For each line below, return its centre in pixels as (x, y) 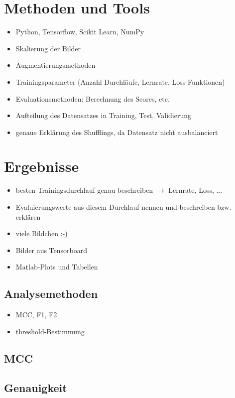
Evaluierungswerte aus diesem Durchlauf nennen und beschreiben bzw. (123, 207)
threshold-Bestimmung (50, 331)
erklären (28, 216)
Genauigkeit (36, 387)
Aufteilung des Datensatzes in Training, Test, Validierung (103, 115)
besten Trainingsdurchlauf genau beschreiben (84, 190)
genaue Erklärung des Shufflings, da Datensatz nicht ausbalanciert (117, 132)
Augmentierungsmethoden (56, 65)
